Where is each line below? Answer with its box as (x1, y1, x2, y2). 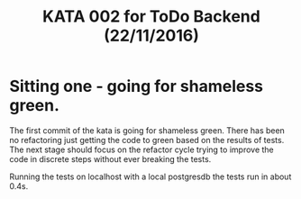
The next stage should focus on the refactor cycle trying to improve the (9, 144, 274, 155)
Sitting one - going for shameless (9, 77, 264, 96)
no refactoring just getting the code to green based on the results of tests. (9, 134, 285, 145)
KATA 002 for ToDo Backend (41, 6, 261, 27)
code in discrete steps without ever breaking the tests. (9, 153, 212, 164)
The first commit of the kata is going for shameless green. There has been (9, 124, 286, 136)
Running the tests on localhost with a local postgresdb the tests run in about (9, 171, 292, 182)
